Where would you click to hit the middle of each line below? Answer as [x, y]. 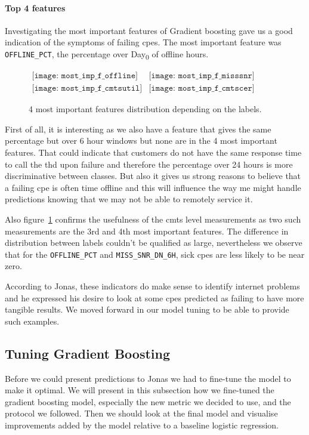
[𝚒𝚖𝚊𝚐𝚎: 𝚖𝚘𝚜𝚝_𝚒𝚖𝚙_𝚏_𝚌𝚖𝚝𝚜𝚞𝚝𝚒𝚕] [87, 89]
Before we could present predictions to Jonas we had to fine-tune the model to [148, 378]
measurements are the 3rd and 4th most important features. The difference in [147, 231]
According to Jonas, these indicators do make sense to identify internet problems [152, 286]
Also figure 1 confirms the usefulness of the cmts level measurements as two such [153, 219]
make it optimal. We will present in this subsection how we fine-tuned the [140, 390]
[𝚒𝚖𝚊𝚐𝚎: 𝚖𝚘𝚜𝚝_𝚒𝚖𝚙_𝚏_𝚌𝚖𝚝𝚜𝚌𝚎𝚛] [202, 89]
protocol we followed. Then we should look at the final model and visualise [141, 413]
